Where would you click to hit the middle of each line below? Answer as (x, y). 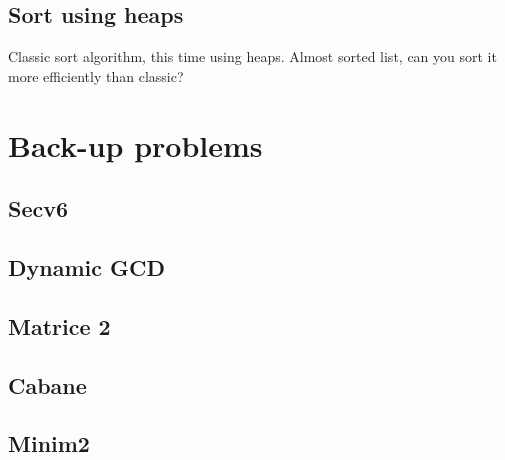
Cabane (47, 384)
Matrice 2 (59, 325)
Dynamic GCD (86, 266)
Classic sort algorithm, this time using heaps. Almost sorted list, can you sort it (252, 56)
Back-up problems (135, 144)
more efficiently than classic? (96, 75)
